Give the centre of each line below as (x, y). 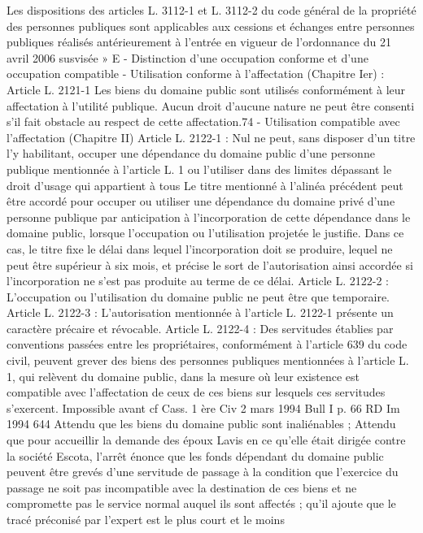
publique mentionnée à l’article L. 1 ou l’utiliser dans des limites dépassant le (199, 169)
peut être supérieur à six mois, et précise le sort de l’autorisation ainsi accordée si (210, 264)
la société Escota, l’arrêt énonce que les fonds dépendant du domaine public (195, 455)
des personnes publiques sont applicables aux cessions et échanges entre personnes (211, 26)
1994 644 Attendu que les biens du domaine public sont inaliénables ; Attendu (201, 424)
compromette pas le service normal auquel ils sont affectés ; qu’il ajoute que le (201, 503)
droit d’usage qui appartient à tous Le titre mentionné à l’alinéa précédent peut (205, 185)
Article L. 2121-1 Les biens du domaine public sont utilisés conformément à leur (206, 89)
